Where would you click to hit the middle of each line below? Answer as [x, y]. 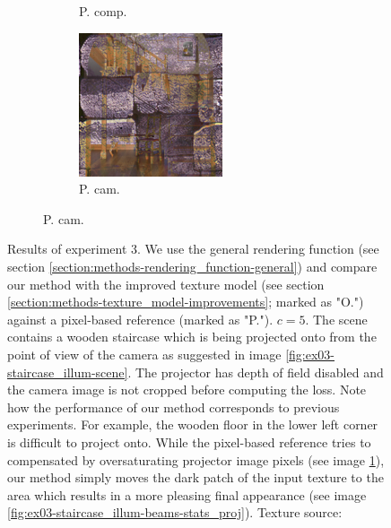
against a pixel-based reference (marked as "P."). [140, 319]
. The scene [336, 319]
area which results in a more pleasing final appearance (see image [187, 494]
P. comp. [103, 11]
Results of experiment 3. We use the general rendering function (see [193, 249]
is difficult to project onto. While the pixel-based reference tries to [189, 441]
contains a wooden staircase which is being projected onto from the [192, 337]
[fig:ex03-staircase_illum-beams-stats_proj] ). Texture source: [175, 512]
